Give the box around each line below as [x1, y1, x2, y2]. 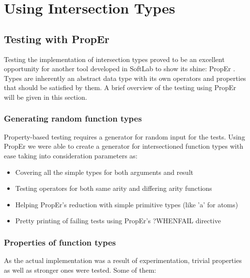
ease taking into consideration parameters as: [4, 150, 138, 160]
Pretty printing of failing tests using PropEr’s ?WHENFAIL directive [15, 216, 221, 226]
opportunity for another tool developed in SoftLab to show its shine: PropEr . [4, 63, 235, 74]
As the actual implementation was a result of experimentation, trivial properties [4, 255, 242, 265]
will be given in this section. [4, 92, 87, 102]
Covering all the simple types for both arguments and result [15, 167, 193, 177]
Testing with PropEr [4, 31, 109, 46]
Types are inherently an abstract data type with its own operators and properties [4, 73, 246, 83]
